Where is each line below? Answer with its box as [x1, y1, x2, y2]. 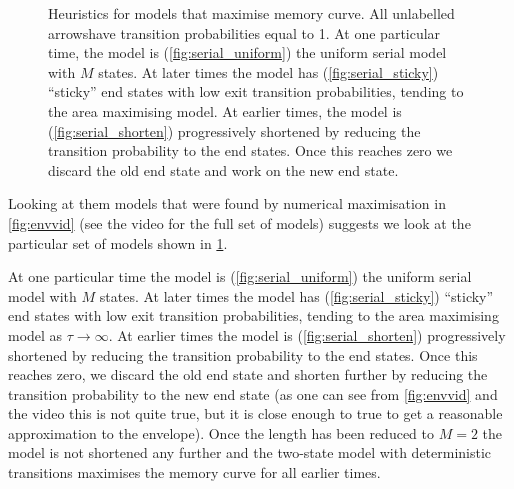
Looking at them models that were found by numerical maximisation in [8, 193, 446, 214]
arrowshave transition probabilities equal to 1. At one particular [48, 22, 441, 43]
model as [8, 324, 63, 345]
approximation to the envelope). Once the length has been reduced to [8, 422, 434, 443]
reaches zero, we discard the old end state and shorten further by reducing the [8, 364, 488, 385]
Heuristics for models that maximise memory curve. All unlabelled [48, 3, 455, 23]
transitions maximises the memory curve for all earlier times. [8, 462, 381, 483]
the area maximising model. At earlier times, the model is [48, 100, 402, 121]
